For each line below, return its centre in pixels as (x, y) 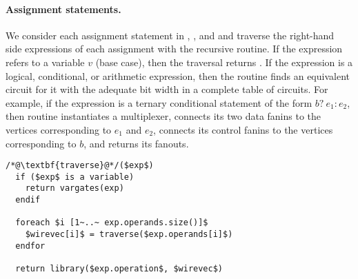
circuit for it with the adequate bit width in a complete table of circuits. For (167, 89)
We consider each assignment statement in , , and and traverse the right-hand (170, 35)
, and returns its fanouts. (136, 143)
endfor (30, 246)
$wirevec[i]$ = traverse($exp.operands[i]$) (129, 235)
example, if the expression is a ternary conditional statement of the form (159, 102)
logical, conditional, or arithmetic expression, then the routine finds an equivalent (178, 75)
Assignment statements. (63, 9)
